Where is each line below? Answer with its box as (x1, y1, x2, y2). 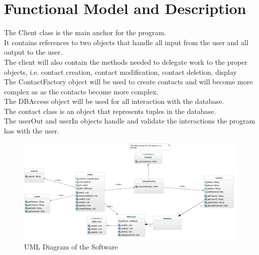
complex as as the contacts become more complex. (4, 86, 159, 96)
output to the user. (4, 47, 63, 57)
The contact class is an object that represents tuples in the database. (4, 105, 216, 116)
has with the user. (4, 125, 59, 136)
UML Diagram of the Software (24, 241, 118, 252)
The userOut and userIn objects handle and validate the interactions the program (4, 115, 255, 126)
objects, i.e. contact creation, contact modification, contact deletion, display (4, 66, 237, 77)
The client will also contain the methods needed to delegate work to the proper (4, 56, 247, 67)
